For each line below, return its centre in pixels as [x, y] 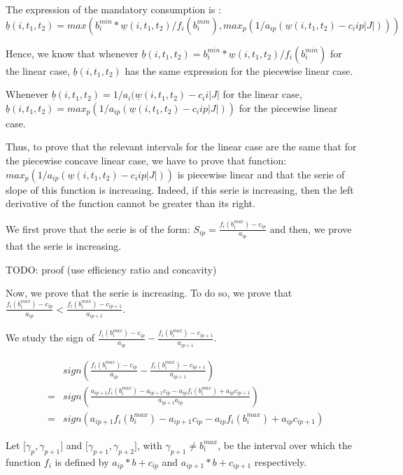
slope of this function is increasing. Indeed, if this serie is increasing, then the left [180, 189]
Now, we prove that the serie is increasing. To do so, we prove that [149, 293]
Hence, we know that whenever [72, 53]
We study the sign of [50, 338]
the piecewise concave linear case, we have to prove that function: [146, 160]
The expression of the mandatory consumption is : [113, 9]
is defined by [82, 461]
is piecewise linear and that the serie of [261, 174]
